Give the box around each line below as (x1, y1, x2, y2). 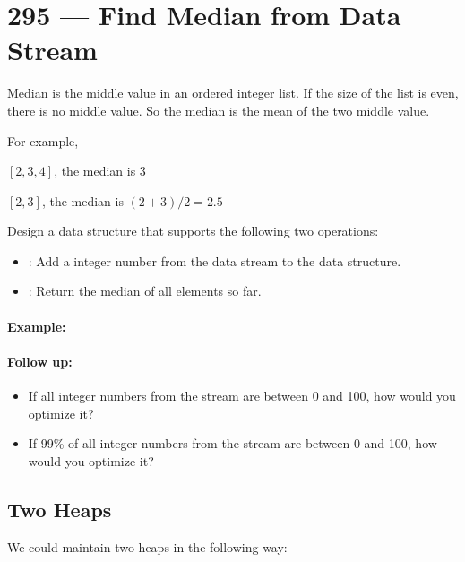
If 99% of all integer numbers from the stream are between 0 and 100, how (28, 434, 437, 453)
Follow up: (7, 351, 73, 370)
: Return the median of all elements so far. (28, 281, 262, 300)
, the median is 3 (54, 161, 146, 180)
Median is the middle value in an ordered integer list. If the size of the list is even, (7, 83, 459, 102)
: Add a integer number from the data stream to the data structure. (28, 251, 401, 270)
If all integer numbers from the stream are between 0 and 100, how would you (28, 386, 456, 405)
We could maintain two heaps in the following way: (7, 537, 288, 556)
